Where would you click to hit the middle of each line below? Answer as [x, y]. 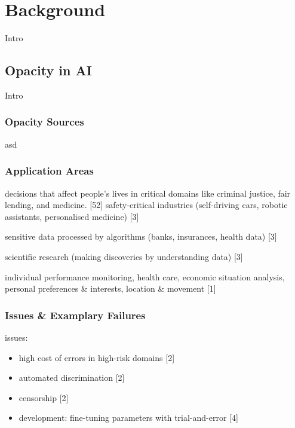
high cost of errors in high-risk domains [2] [97, 357]
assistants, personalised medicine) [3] [72, 216]
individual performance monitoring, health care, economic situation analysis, [145, 276]
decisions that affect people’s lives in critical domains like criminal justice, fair [148, 193]
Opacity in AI [48, 70]
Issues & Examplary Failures [75, 315]
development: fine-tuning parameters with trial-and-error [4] [128, 418]
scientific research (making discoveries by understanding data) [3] [124, 256]
